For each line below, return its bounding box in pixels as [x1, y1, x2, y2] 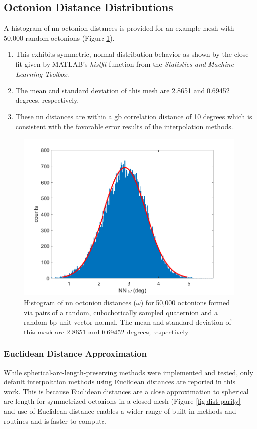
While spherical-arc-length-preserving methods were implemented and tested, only [4, 367, 253, 377]
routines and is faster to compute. [4, 415, 106, 426]
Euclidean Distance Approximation [4, 347, 147, 360]
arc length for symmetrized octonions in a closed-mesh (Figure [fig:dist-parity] [4, 396, 241, 406]
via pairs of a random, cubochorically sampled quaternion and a [24, 307, 218, 317]
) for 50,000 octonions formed [140, 297, 230, 308]
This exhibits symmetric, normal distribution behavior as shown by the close [15, 49, 249, 59]
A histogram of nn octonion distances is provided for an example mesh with [4, 23, 234, 33]
